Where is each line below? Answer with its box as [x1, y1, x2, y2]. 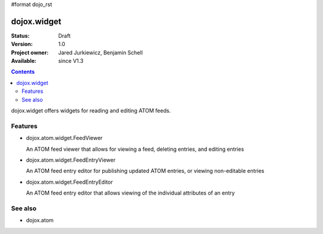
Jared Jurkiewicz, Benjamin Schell [58, 48, 143, 56]
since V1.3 [58, 57, 84, 65]
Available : [11, 57, 37, 65]
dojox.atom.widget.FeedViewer [26, 135, 103, 142]
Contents [11, 68, 35, 75]
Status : [11, 32, 30, 39]
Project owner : [11, 48, 49, 56]
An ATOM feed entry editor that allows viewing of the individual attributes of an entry [26, 189, 235, 197]
